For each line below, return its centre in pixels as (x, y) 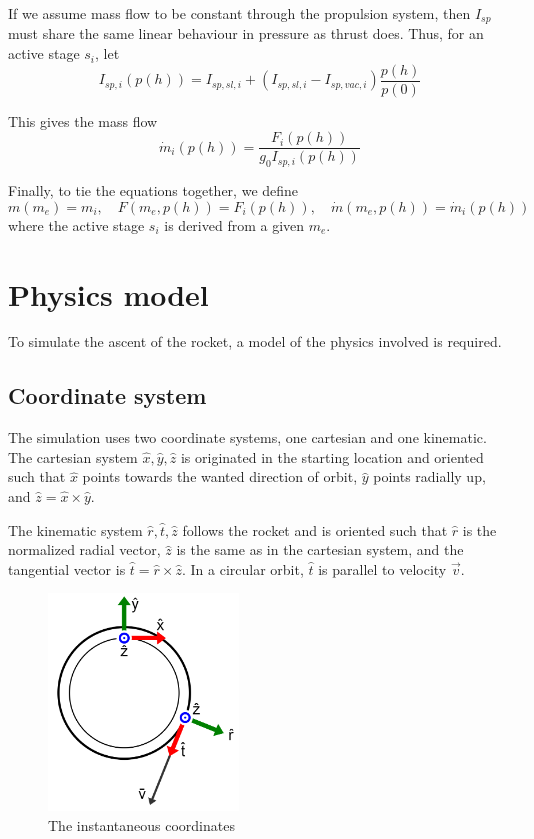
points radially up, (429, 476)
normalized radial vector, (84, 549)
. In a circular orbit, (242, 568)
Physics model (108, 293)
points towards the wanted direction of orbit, (220, 476)
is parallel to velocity (382, 568)
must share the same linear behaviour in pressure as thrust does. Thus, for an (246, 33)
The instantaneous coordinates (141, 824)
